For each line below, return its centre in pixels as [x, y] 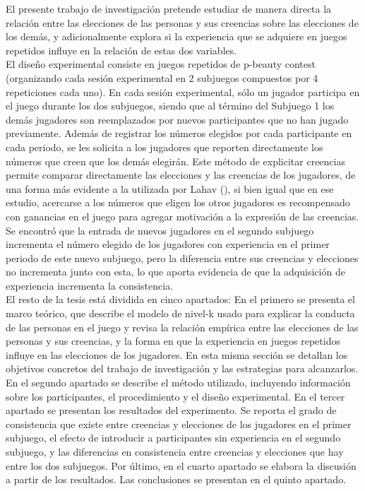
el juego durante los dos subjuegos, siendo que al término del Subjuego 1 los [170, 106]
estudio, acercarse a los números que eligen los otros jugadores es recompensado [178, 202]
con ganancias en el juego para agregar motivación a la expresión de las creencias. [182, 216]
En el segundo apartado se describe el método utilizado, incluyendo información [178, 383]
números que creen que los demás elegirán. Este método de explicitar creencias [175, 161]
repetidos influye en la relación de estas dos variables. [121, 50]
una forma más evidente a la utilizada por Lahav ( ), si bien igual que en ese [170, 188]
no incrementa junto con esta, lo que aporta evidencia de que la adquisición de [175, 272]
